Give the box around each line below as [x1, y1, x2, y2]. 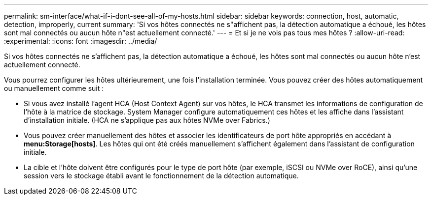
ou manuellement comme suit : [4, 84, 104, 92]
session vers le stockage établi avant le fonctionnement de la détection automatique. [24, 171, 299, 180]
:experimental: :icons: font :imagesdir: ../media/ [4, 37, 157, 45]
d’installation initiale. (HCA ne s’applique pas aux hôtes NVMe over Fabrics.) [24, 116, 270, 124]
